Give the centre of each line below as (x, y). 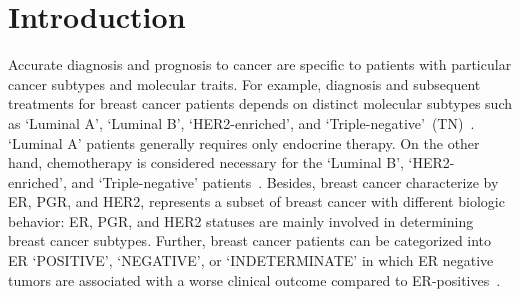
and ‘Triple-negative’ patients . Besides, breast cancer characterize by (285, 181)
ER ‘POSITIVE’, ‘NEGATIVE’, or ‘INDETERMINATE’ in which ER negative (251, 260)
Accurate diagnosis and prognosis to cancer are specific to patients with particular (260, 64)
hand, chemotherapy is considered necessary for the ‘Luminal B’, (206, 162)
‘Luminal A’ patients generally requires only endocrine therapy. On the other (244, 142)
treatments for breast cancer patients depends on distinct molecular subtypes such (260, 103)
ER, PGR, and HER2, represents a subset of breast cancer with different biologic (256, 201)
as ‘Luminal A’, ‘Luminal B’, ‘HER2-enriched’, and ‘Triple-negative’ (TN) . (241, 122)
